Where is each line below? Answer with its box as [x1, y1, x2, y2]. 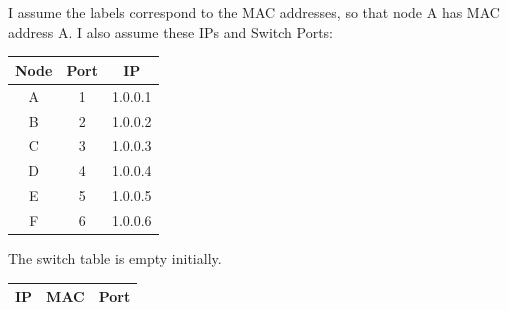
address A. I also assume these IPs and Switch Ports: [8, 21, 333, 42]
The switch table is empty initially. [8, 248, 222, 269]
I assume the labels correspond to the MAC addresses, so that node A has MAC [8, 2, 500, 23]
